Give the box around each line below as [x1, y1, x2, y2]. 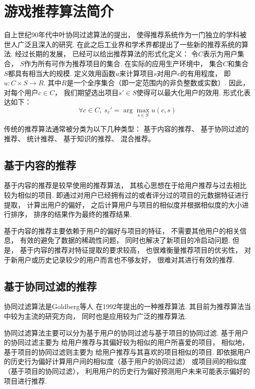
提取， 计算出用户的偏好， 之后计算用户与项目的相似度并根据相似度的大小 [4, 199, 242, 209]
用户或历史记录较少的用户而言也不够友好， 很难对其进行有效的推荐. [17, 254, 235, 264]
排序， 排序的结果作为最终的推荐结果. [10, 209, 132, 219]
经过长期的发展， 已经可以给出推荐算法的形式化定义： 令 [15, 49, 198, 59]
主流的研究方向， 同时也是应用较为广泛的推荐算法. [24, 311, 187, 321]
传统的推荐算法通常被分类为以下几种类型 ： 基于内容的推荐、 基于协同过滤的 [4, 124, 249, 134]
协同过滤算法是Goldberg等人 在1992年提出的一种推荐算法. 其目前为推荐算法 [4, 301, 244, 311]
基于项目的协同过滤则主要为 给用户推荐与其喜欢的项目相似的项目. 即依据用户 [4, 346, 251, 357]
